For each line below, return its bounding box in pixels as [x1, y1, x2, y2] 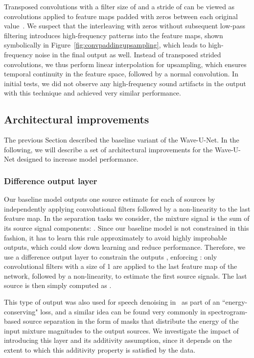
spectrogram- [208, 306, 248, 316]
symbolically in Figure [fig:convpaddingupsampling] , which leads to [4, 40, 206, 50]
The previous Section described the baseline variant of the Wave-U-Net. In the [4, 135, 239, 145]
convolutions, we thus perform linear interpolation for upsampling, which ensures [4, 59, 247, 69]
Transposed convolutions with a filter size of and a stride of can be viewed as [4, 1, 235, 11]
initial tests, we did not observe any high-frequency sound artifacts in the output [4, 78, 246, 88]
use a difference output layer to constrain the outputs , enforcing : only [4, 251, 217, 262]
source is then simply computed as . [4, 280, 112, 290]
